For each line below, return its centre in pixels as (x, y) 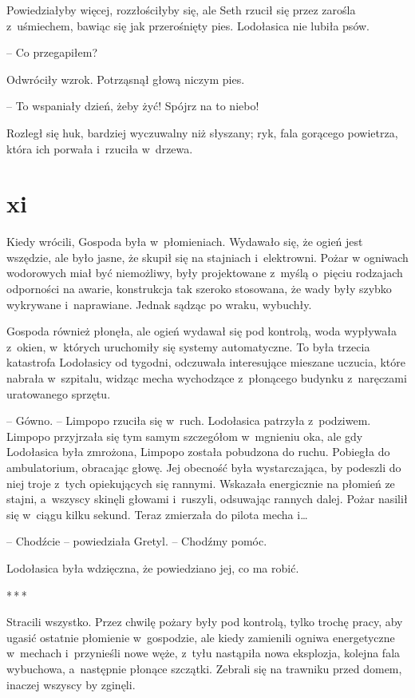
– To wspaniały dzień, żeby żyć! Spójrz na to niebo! (133, 106)
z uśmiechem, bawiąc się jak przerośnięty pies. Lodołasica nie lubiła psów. (188, 25)
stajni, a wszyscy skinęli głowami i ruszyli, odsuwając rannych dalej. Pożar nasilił (207, 499)
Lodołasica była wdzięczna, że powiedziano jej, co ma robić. (153, 567)
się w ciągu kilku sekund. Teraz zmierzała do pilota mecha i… (157, 514)
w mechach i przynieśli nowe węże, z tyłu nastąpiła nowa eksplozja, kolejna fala (204, 653)
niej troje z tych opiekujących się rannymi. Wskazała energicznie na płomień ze (201, 483)
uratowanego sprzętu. (59, 393)
